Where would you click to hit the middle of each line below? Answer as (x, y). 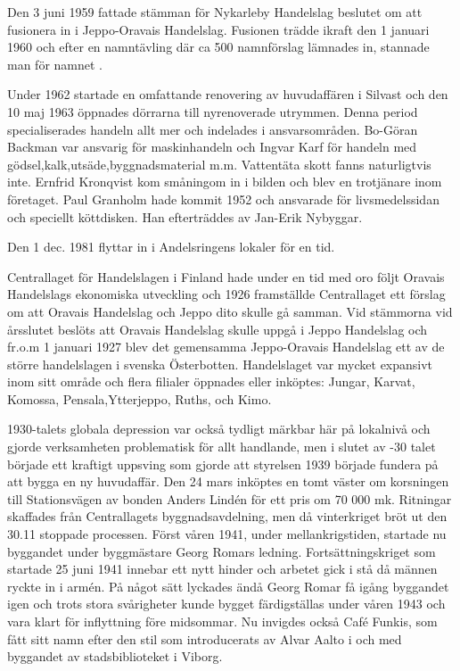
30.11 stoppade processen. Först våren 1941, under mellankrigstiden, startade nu (227, 534)
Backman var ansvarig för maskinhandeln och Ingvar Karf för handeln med (212, 147)
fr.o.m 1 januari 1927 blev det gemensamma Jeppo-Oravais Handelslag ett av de (226, 347)
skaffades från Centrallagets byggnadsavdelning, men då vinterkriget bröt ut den (227, 516)
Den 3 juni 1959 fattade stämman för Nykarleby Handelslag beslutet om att (215, 12)
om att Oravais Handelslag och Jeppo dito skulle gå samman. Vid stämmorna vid (230, 311)
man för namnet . (55, 64)
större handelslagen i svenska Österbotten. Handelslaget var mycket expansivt (220, 364)
